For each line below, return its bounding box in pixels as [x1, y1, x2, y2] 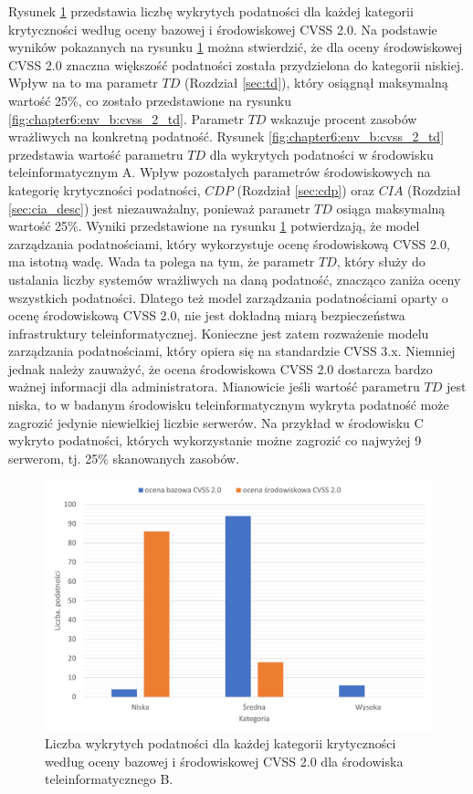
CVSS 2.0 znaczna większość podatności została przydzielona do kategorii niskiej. [8, 55, 465, 74]
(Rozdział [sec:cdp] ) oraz [236, 180, 375, 199]
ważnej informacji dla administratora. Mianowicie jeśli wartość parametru [8, 377, 420, 396]
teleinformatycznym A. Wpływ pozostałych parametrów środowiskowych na [8, 162, 431, 182]
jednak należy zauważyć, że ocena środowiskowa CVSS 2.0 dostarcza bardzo [8, 359, 433, 378]
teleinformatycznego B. [45, 769, 173, 789]
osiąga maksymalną [336, 198, 446, 217]
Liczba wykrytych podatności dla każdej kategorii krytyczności [45, 734, 396, 753]
